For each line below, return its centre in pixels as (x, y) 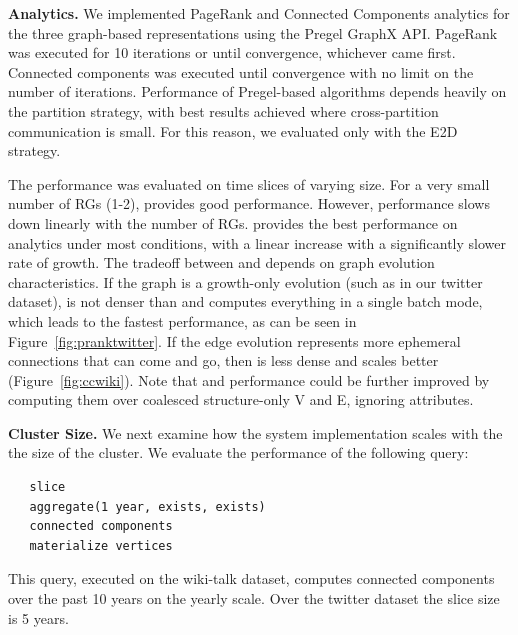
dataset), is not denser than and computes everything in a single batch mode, (245, 301)
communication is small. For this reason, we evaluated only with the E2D (233, 130)
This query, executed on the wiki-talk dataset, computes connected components (251, 578)
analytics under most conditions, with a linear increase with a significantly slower (257, 242)
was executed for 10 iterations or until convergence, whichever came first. (232, 52)
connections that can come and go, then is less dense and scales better (223, 360)
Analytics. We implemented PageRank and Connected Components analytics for (259, 13)
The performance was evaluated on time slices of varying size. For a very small (249, 183)
